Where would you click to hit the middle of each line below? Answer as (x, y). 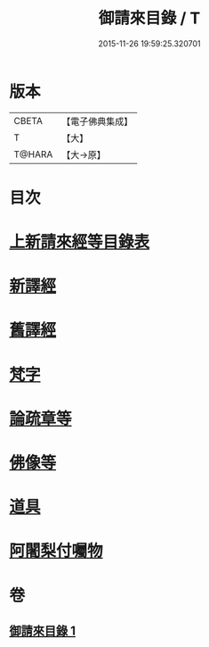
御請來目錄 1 (43, 630)
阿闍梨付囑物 (56, 551)
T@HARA (33, 154)
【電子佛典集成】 (97, 121)
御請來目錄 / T (149, 18)
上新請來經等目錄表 (80, 242)
